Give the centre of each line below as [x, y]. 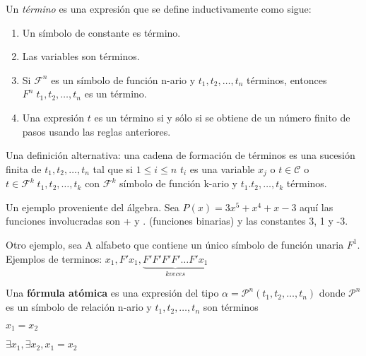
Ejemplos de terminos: [54, 258]
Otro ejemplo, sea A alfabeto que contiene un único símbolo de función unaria [175, 244]
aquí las [317, 207]
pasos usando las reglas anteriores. [96, 131]
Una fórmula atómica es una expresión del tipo [112, 293]
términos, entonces [287, 79]
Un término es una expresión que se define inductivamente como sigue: [159, 8]
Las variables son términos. [81, 56]
